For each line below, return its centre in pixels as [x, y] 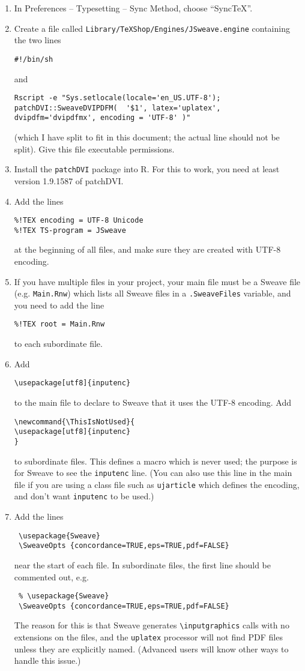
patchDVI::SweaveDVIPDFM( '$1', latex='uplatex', [117, 108]
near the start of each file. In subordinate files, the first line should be [142, 564]
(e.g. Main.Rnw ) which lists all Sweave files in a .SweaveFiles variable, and [152, 293]
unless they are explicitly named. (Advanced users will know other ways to [151, 648]
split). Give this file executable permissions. [94, 149]
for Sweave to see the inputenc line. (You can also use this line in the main [153, 473]
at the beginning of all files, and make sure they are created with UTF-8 [147, 249]
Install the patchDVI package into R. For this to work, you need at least [147, 169]
